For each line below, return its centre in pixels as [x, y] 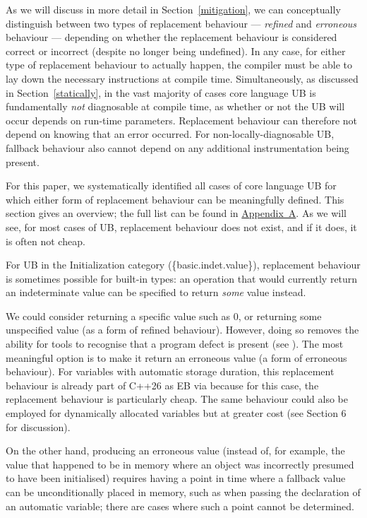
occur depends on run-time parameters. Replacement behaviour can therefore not [182, 120]
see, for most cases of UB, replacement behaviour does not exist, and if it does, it [181, 226]
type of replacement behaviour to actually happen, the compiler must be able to [179, 65]
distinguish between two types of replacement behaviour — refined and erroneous [181, 23]
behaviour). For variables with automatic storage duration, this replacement [170, 371]
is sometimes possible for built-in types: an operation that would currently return [182, 278]
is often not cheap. [46, 241]
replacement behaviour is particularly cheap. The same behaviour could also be [177, 399]
